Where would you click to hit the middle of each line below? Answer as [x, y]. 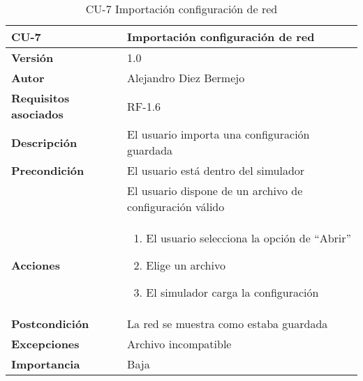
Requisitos [40, 98]
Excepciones [45, 344]
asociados [37, 114]
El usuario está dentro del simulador [216, 170]
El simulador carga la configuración [232, 292]
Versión [32, 57]
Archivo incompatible [179, 344]
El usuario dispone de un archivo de [215, 190]
